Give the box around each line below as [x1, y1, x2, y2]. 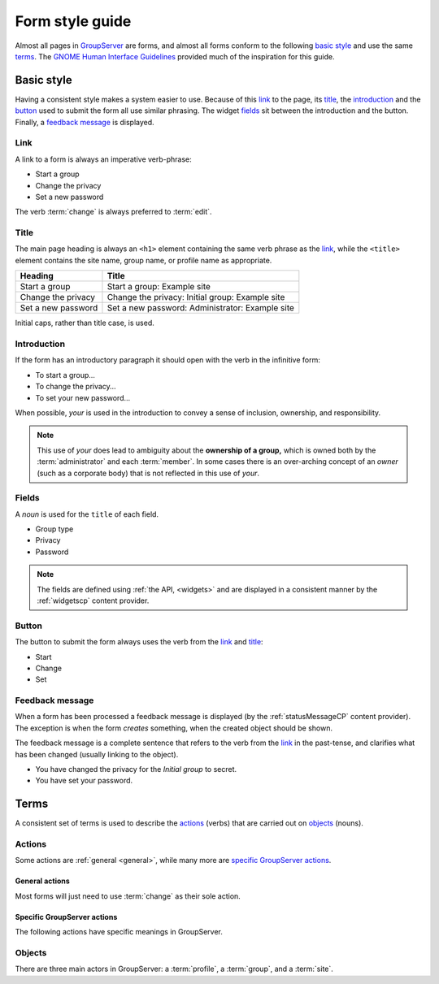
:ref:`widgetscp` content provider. [37, 596, 150, 605]
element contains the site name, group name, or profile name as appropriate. [15, 255, 272, 265]
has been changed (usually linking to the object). [15, 749, 179, 759]
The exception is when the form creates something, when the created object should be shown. [15, 723, 333, 733]
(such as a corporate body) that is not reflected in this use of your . [37, 468, 260, 478]
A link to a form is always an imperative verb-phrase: [15, 154, 193, 164]
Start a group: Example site [106, 281, 211, 293]
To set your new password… [35, 392, 131, 402]
